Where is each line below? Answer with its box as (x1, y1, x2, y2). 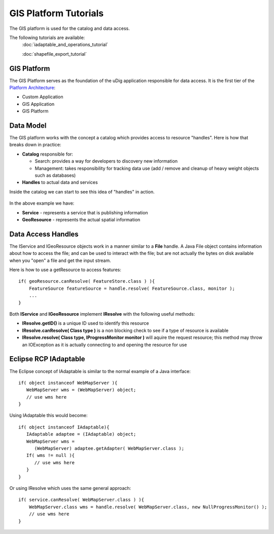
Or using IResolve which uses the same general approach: (9, 485, 131, 491)
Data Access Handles (9, 230, 79, 238)
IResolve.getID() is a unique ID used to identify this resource (22, 320, 149, 326)
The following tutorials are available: (9, 34, 85, 41)
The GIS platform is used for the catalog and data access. (9, 25, 130, 31)
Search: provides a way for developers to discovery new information (35, 158, 178, 164)
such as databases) (35, 172, 76, 178)
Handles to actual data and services (22, 179, 98, 185)
